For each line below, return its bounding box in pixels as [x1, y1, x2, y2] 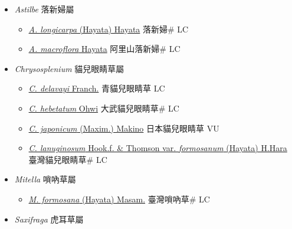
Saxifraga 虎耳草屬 [14, 212, 84, 225]
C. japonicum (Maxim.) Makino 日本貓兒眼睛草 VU [28, 122, 219, 134]
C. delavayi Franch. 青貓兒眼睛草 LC [28, 82, 165, 94]
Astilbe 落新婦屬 [14, 3, 74, 15]
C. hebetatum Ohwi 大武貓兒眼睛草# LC [28, 102, 179, 114]
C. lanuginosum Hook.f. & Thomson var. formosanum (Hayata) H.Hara [28, 142, 287, 154]
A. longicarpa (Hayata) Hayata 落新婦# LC [28, 22, 189, 35]
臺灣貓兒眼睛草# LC [28, 153, 107, 165]
